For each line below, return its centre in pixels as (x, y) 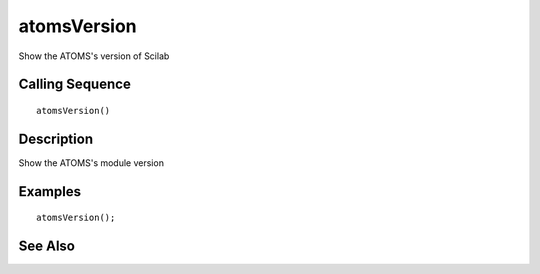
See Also (46, 246)
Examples (50, 191)
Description (56, 138)
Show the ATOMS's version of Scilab (94, 56)
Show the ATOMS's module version (91, 162)
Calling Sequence (75, 84)
